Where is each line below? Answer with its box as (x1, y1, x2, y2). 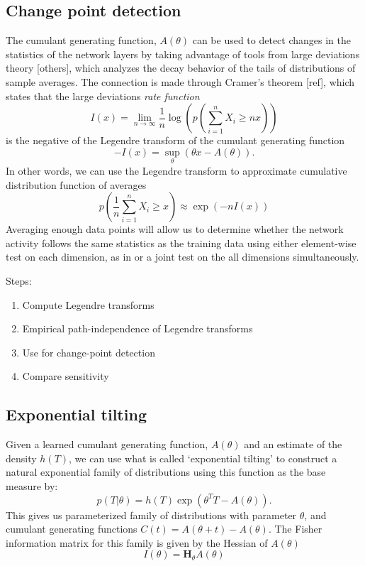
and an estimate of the (244, 437, 342, 452)
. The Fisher (268, 521, 322, 536)
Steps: (6, 273, 32, 288)
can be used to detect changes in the (192, 33, 352, 48)
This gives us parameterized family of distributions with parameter (6, 507, 297, 522)
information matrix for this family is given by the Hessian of (6, 535, 268, 550)
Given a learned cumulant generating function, (6, 437, 208, 452)
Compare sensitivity (22, 369, 109, 383)
